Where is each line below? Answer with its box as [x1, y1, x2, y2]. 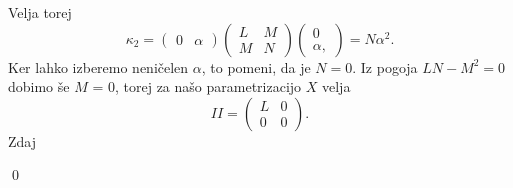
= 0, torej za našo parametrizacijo [92, 76, 302, 97]
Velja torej [8, 2, 72, 22]
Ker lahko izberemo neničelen [8, 56, 189, 77]
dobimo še [8, 76, 70, 97]
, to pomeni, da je [201, 56, 311, 77]
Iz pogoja [360, 56, 418, 77]
